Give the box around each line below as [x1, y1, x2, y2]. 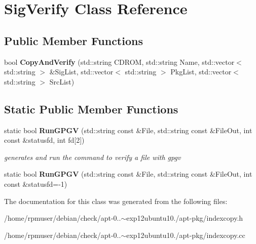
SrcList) [49, 76, 75, 87]
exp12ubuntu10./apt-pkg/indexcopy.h [126, 213, 243, 223]
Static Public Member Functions [4, 101, 178, 116]
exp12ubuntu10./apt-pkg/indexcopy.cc [126, 229, 245, 240]
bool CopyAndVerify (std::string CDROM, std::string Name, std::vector [4, 56, 235, 67]
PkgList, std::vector [170, 66, 232, 77]
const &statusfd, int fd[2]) [4, 135, 85, 145]
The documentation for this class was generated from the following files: [4, 195, 228, 206]
